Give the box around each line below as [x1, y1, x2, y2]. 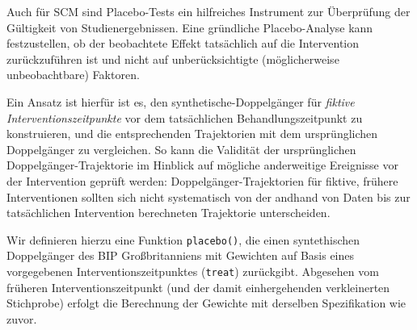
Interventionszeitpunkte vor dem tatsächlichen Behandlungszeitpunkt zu [6, 109, 363, 126]
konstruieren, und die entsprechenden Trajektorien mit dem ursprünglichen [6, 125, 378, 142]
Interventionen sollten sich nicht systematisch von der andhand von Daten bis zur [6, 188, 411, 205]
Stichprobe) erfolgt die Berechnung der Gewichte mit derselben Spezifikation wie [6, 294, 406, 311]
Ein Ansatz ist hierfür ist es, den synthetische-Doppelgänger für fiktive [6, 93, 355, 110]
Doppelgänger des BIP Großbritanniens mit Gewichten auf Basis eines [6, 247, 355, 264]
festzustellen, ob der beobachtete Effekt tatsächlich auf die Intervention [6, 35, 360, 52]
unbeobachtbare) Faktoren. [6, 66, 140, 83]
